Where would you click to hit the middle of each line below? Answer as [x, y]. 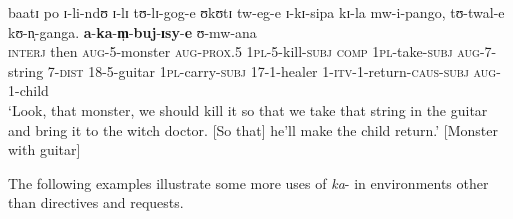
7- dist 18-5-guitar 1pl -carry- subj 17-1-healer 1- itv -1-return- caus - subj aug [272, 70]
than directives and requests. [96, 202]
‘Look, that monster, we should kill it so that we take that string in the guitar [248, 109]
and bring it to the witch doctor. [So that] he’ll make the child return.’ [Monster [253, 129]
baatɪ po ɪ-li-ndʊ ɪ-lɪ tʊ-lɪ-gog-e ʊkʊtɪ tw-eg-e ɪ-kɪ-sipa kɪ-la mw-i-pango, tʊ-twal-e [256, 12]
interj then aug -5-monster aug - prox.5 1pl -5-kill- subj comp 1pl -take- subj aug [244, 51]
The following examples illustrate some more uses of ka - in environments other [248, 182]
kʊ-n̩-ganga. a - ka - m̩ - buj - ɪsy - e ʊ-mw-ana [132, 31]
